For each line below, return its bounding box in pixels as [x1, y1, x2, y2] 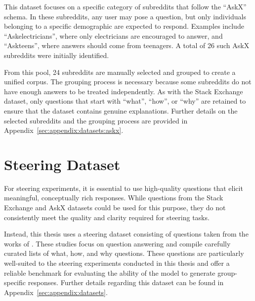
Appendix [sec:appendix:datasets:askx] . [4, 125, 124, 135]
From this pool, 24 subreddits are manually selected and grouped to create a [4, 66, 236, 77]
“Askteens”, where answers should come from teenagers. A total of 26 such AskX [4, 40, 250, 51]
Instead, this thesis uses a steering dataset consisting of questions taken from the [4, 229, 249, 239]
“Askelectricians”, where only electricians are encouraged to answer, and [4, 30, 223, 41]
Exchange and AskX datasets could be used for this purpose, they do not [4, 202, 226, 213]
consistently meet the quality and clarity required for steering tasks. [4, 212, 210, 222]
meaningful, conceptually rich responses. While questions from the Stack [4, 192, 223, 203]
